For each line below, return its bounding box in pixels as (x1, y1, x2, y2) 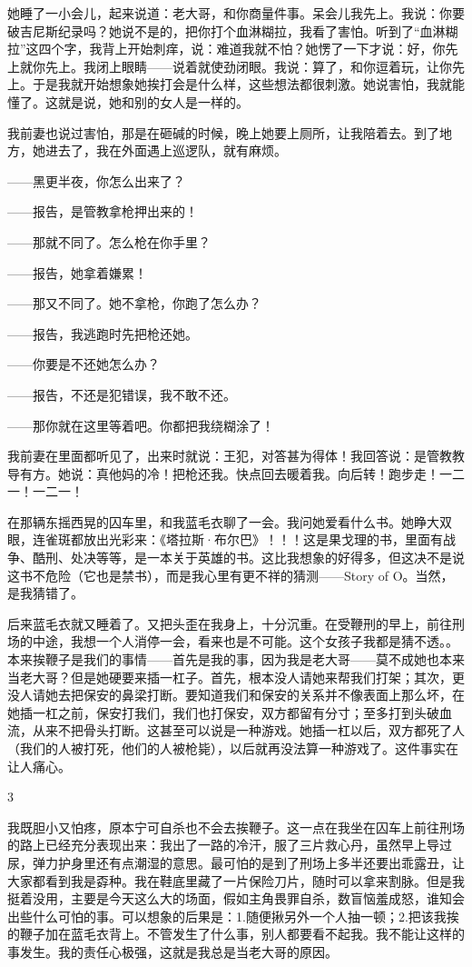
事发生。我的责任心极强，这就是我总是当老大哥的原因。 (7, 942, 338, 961)
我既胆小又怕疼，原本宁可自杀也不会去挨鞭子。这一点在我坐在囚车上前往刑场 (7, 817, 465, 836)
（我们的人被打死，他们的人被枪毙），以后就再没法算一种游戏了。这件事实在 (7, 739, 458, 757)
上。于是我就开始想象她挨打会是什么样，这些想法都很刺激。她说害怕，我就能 (7, 75, 465, 94)
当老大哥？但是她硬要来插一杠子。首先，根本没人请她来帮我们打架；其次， (7, 667, 452, 686)
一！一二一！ (7, 482, 84, 501)
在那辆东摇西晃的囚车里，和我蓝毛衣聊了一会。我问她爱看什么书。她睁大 (7, 512, 439, 531)
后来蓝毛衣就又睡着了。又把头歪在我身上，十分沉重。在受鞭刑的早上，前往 (7, 613, 452, 633)
